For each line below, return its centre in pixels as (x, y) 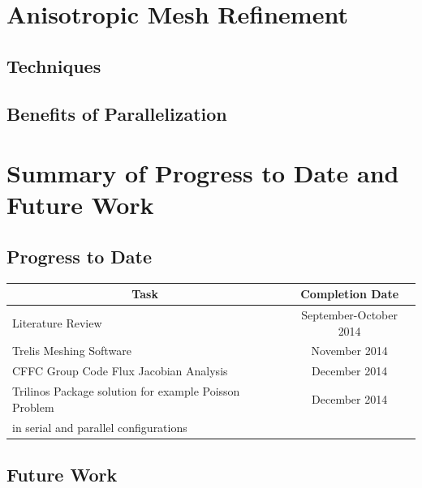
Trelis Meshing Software (72, 351)
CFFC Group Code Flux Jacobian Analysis (120, 371)
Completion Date (350, 294)
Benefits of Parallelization (117, 113)
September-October (349, 315)
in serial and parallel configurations (100, 427)
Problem (33, 407)
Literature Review (57, 322)
